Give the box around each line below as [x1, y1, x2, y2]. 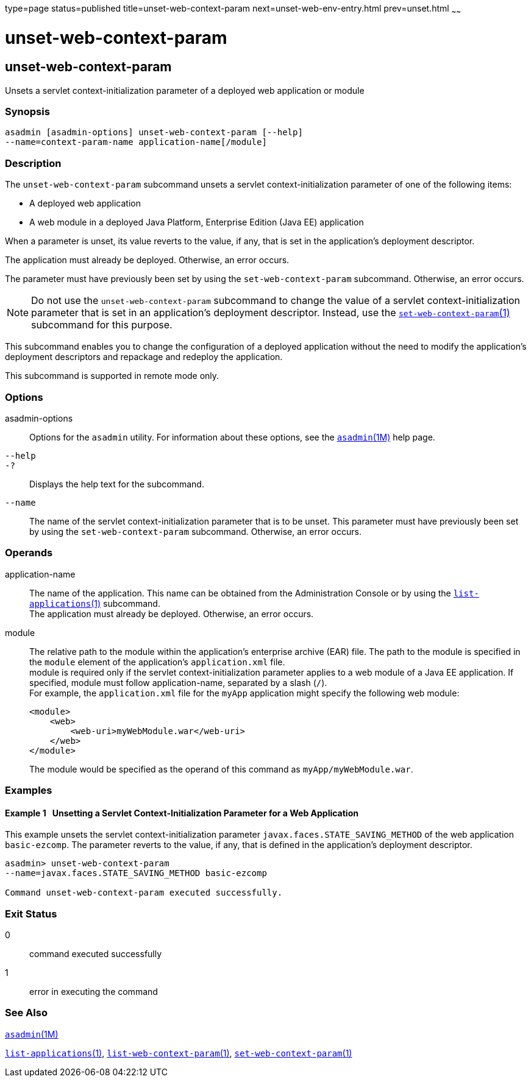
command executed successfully [29, 949, 162, 960]
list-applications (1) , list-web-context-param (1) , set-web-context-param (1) [5, 1047, 352, 1058]
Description [5, 157, 62, 169]
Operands [5, 546, 53, 559]
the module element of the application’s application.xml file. [29, 656, 285, 667]
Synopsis [5, 105, 50, 118]
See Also [5, 1006, 48, 1019]
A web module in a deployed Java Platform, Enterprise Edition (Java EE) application [29, 217, 364, 228]
